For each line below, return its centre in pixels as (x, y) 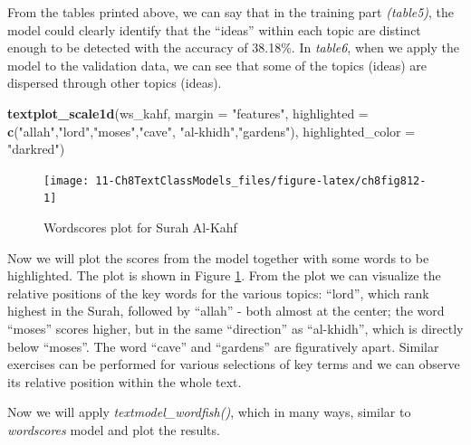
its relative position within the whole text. (125, 381)
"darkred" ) (36, 149)
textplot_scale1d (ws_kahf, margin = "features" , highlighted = (188, 113)
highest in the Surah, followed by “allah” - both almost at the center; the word (226, 311)
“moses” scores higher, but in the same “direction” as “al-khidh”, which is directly (235, 329)
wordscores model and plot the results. (114, 430)
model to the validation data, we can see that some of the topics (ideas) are (217, 65)
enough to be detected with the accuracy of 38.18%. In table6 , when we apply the (233, 47)
